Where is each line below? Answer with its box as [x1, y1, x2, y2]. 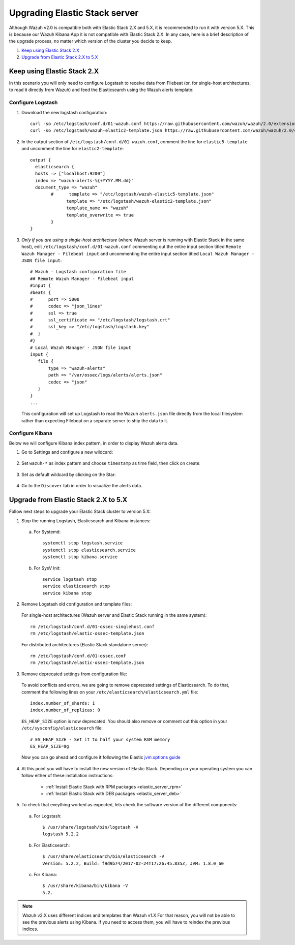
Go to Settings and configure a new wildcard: [21, 449, 113, 455]
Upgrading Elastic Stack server [9, 7, 139, 18]
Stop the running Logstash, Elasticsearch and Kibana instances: [21, 517, 151, 524]
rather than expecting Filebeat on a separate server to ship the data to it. [21, 417, 168, 423]
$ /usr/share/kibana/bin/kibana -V [42, 883, 128, 888]
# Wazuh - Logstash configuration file [30, 269, 126, 275]
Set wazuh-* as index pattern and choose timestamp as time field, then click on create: [21, 460, 201, 466]
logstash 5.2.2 [42, 831, 79, 837]
